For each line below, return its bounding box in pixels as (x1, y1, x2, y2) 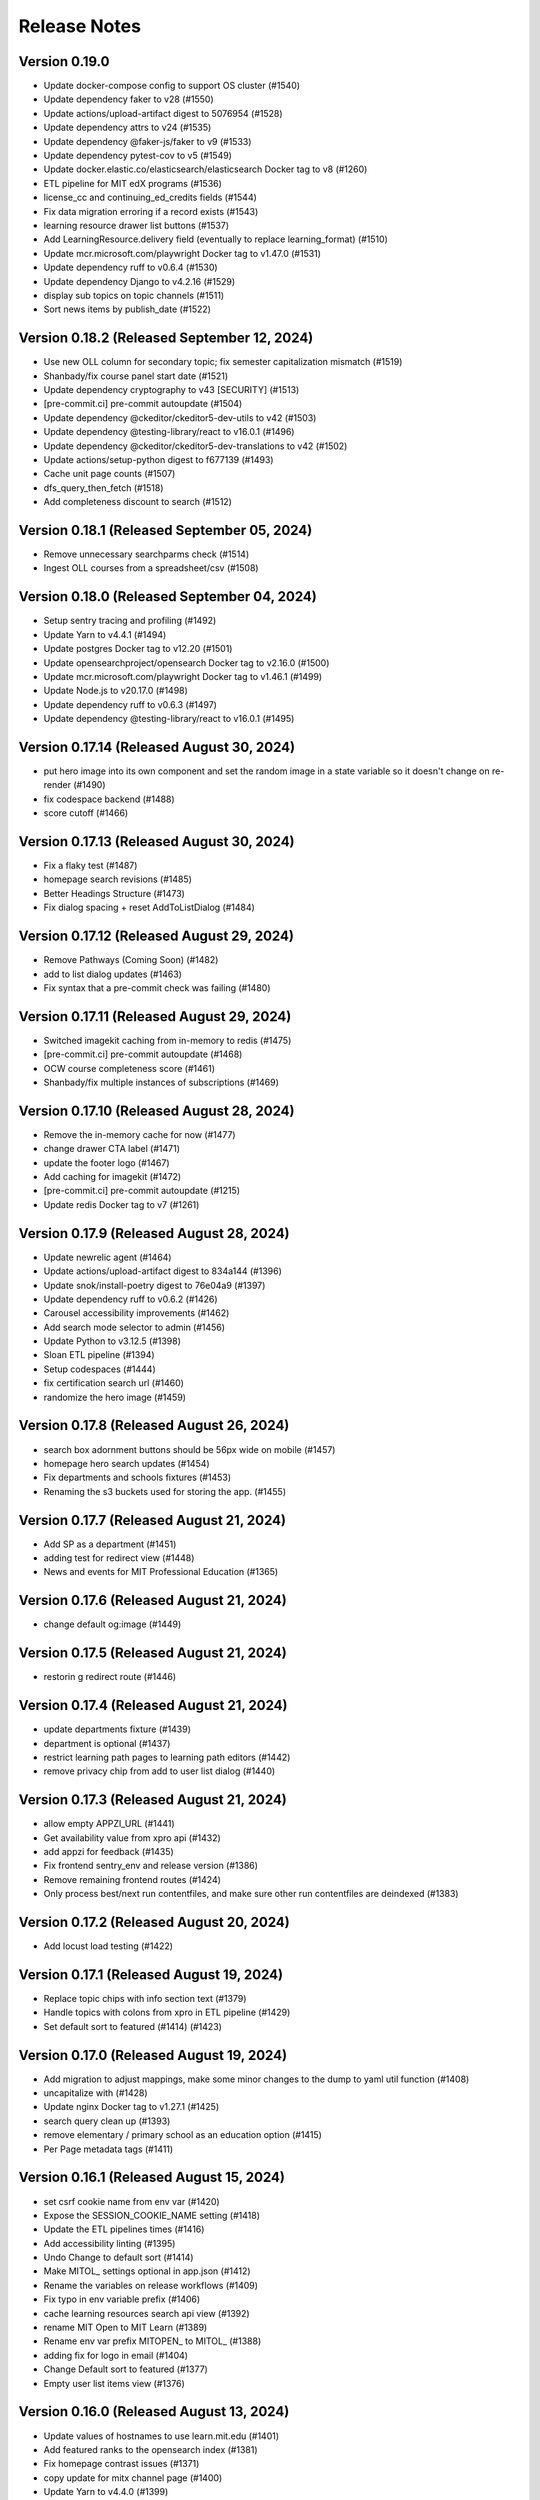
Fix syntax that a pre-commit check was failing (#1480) (43, 981, 271, 994)
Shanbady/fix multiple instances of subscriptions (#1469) (43, 1076, 280, 1088)
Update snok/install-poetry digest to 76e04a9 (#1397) (43, 1279, 266, 1291)
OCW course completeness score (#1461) (43, 1062, 215, 1074)
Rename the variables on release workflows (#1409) (43, 2279, 259, 2291)
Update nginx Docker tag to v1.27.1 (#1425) (43, 2101, 220, 2113)
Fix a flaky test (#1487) (43, 860, 138, 872)
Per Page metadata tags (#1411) (43, 2143, 174, 2155)
